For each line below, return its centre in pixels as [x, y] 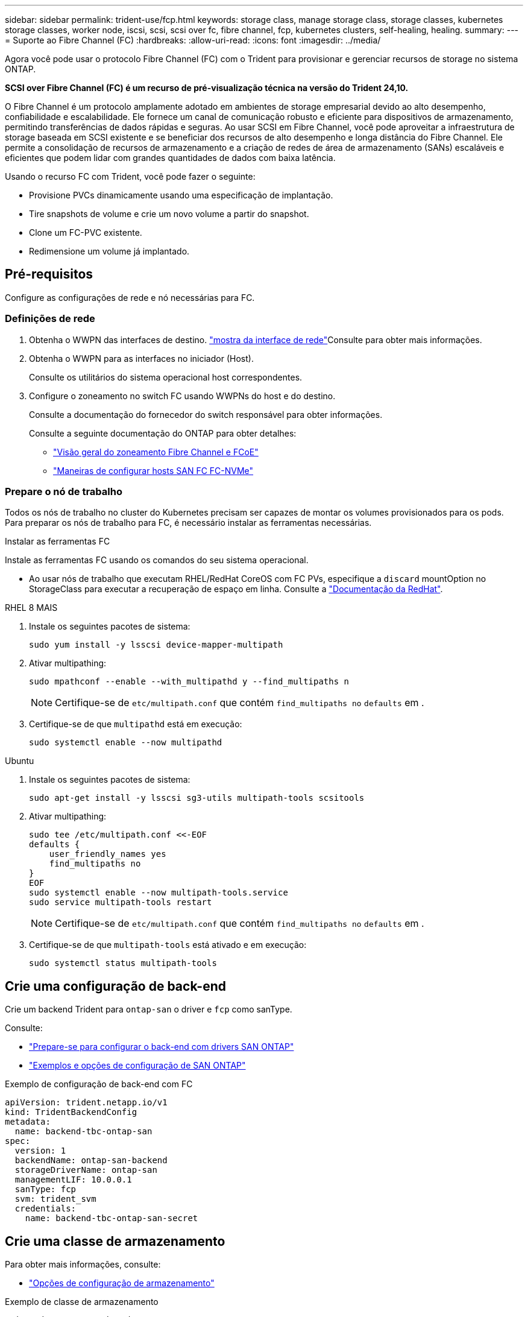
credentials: [46, 1209]
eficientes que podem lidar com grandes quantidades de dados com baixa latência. [170, 158]
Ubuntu [20, 761]
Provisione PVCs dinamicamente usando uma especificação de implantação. [181, 195]
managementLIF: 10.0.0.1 [73, 1180]
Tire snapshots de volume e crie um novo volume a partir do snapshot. [169, 214]
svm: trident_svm [55, 1199]
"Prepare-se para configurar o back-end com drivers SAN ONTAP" [162, 1047]
